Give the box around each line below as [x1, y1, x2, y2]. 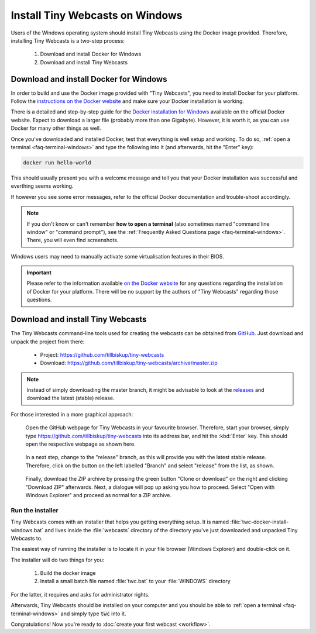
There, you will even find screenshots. [26, 237, 119, 244]
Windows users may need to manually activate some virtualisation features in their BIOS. [11, 253, 225, 260]
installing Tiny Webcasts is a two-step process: [11, 37, 125, 44]
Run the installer [11, 506, 59, 514]
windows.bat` [11, 526, 44, 533]
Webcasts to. [11, 535, 43, 542]
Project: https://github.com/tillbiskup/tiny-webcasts [40, 351, 164, 358]
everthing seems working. [11, 182, 74, 189]
